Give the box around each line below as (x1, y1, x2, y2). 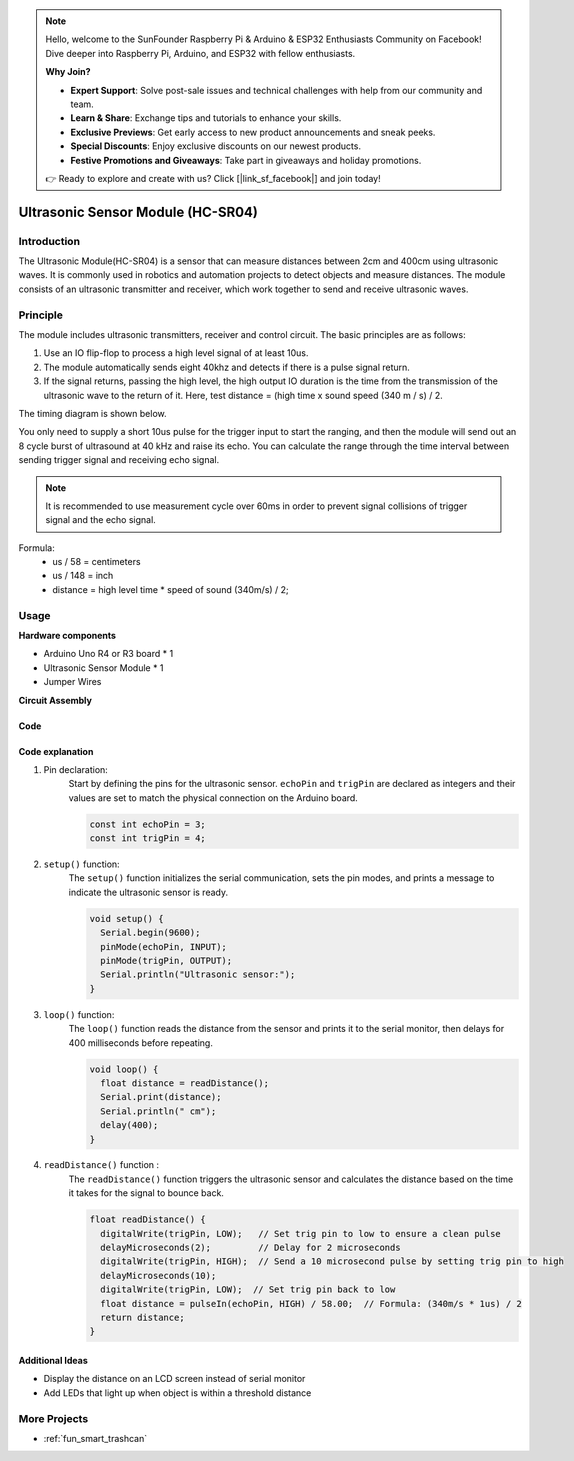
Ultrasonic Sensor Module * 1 (43, 661, 164, 674)
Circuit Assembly (18, 694, 92, 706)
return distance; (100, 1311, 185, 1323)
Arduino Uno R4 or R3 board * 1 (43, 648, 174, 660)
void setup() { (89, 913, 164, 924)
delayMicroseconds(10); (100, 1270, 217, 1281)
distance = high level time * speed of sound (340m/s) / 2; (52, 583, 289, 595)
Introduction (18, 234, 80, 248)
